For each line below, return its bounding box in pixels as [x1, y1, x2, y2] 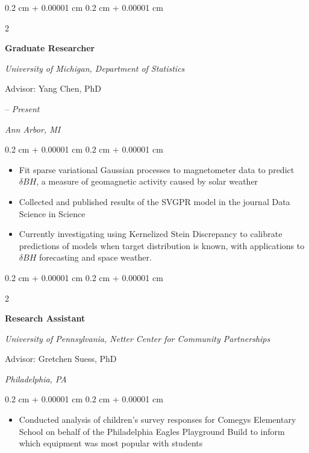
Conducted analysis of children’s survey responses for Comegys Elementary [19, 413, 296, 426]
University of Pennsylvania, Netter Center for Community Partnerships [5, 332, 270, 344]
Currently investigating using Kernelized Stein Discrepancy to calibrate [19, 227, 282, 240]
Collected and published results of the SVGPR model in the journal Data [19, 195, 290, 207]
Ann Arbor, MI [5, 122, 61, 135]
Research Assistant [5, 312, 86, 325]
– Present [5, 102, 40, 115]
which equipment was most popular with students [19, 437, 203, 449]
